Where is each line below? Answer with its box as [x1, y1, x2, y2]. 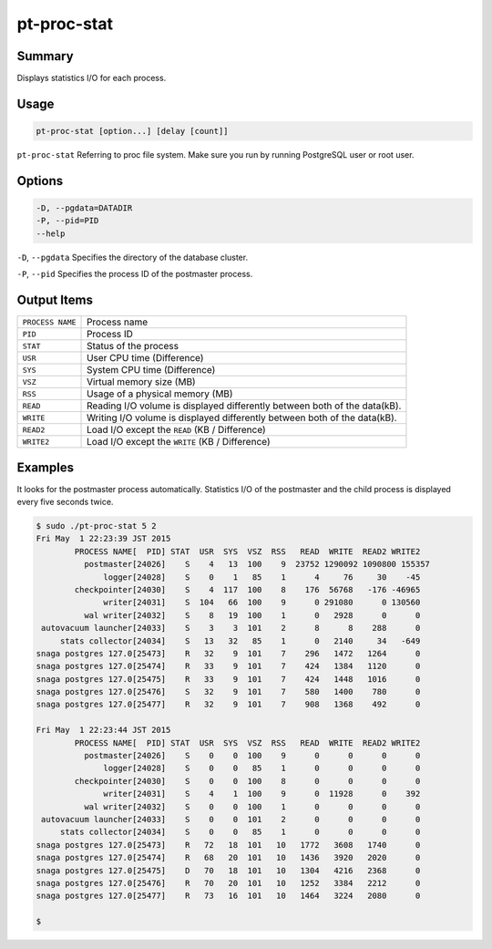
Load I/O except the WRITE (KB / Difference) [87, 436, 271, 449]
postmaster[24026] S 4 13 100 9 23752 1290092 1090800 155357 [83, 559, 430, 570]
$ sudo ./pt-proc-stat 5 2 [36, 521, 157, 531]
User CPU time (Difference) [87, 352, 204, 365]
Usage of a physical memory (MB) [87, 387, 233, 400]
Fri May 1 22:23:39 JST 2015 [36, 533, 171, 544]
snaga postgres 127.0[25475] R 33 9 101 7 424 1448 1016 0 [36, 674, 421, 684]
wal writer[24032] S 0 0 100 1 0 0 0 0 [83, 801, 421, 811]
